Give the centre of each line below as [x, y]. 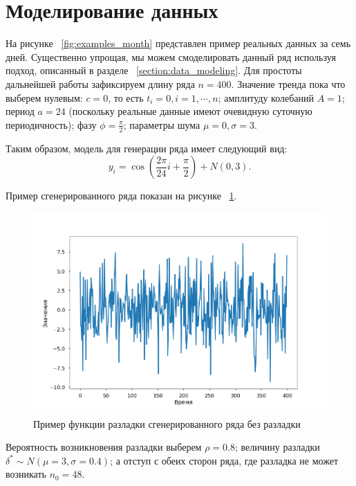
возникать [26, 474]
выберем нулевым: [44, 97]
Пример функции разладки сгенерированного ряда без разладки [167, 423]
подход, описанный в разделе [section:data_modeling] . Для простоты [154, 70]
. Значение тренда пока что [288, 83]
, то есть [126, 97]
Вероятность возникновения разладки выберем [104, 447]
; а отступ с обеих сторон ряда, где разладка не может [224, 460]
